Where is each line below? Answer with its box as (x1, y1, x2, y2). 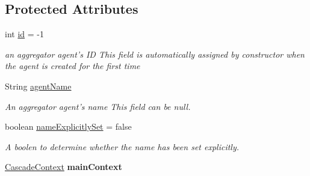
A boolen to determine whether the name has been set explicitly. (5, 140, 240, 153)
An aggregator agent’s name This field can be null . (5, 100, 191, 112)
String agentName (5, 79, 72, 92)
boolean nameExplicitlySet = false (5, 120, 132, 133)
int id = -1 (5, 28, 44, 40)
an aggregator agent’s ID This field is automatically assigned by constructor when (5, 47, 305, 60)
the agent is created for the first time (5, 59, 140, 72)
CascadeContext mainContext (5, 160, 122, 173)
